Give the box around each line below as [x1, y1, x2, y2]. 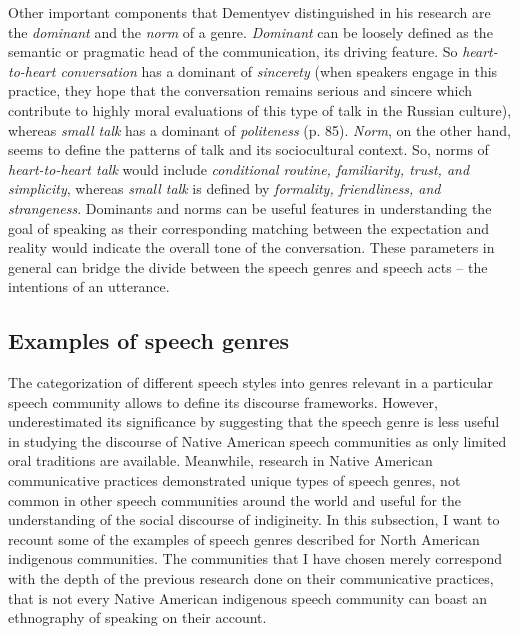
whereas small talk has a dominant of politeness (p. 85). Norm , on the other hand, [8, 119, 511, 140]
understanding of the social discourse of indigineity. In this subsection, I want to [8, 509, 500, 530]
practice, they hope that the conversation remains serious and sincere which [8, 80, 473, 101]
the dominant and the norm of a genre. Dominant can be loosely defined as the [8, 21, 493, 42]
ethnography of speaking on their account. [8, 607, 267, 628]
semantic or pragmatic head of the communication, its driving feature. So [8, 41, 458, 62]
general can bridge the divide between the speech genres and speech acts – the [8, 256, 488, 277]
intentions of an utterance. [8, 276, 170, 297]
